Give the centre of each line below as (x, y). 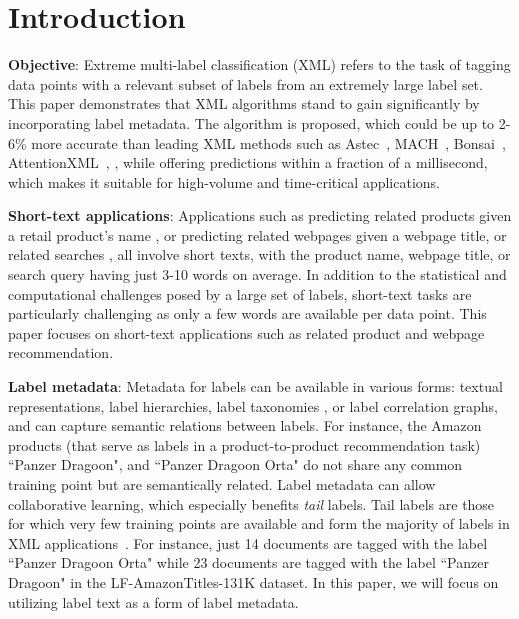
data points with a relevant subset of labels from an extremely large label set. (245, 83)
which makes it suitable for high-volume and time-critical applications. (224, 181)
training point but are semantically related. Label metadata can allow (222, 484)
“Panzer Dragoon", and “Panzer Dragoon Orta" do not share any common (235, 464)
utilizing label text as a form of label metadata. (153, 601)
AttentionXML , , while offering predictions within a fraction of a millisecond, (248, 162)
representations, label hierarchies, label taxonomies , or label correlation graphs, (253, 405)
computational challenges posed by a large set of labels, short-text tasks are (240, 293)
